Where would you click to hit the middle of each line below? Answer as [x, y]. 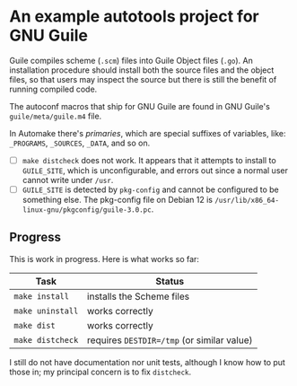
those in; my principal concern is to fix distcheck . [100, 372]
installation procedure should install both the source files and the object [142, 70]
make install [42, 296]
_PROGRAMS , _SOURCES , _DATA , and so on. [80, 143]
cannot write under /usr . [68, 180]
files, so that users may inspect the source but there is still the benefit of [143, 79]
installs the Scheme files [138, 296]
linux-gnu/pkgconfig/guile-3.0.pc [87, 210]
